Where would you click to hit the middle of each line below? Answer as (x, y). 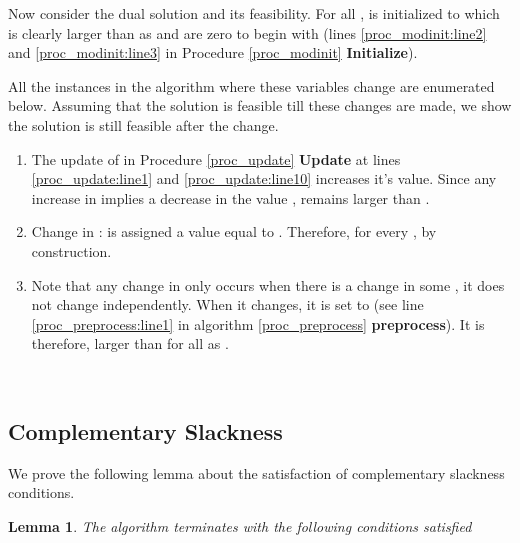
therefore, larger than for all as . (130, 343)
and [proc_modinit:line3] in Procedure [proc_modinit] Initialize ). (213, 52)
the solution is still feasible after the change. (143, 124)
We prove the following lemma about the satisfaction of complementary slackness (256, 472)
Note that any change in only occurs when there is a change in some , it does (268, 284)
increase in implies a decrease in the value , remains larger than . (230, 197)
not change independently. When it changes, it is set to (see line (227, 304)
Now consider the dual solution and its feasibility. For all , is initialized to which (254, 13)
